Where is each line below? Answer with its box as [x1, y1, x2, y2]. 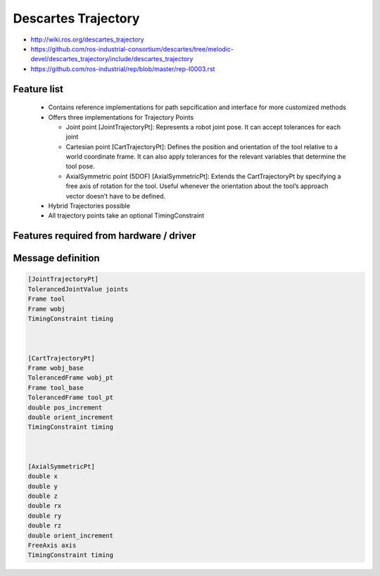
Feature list [13, 83, 63, 95]
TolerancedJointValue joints [27, 285, 129, 293]
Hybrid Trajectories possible [48, 201, 130, 211]
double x [27, 472, 58, 480]
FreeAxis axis [27, 541, 77, 549]
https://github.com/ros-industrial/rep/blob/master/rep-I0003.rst [30, 64, 215, 73]
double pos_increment [27, 403, 103, 411]
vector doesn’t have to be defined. [65, 192, 166, 200]
